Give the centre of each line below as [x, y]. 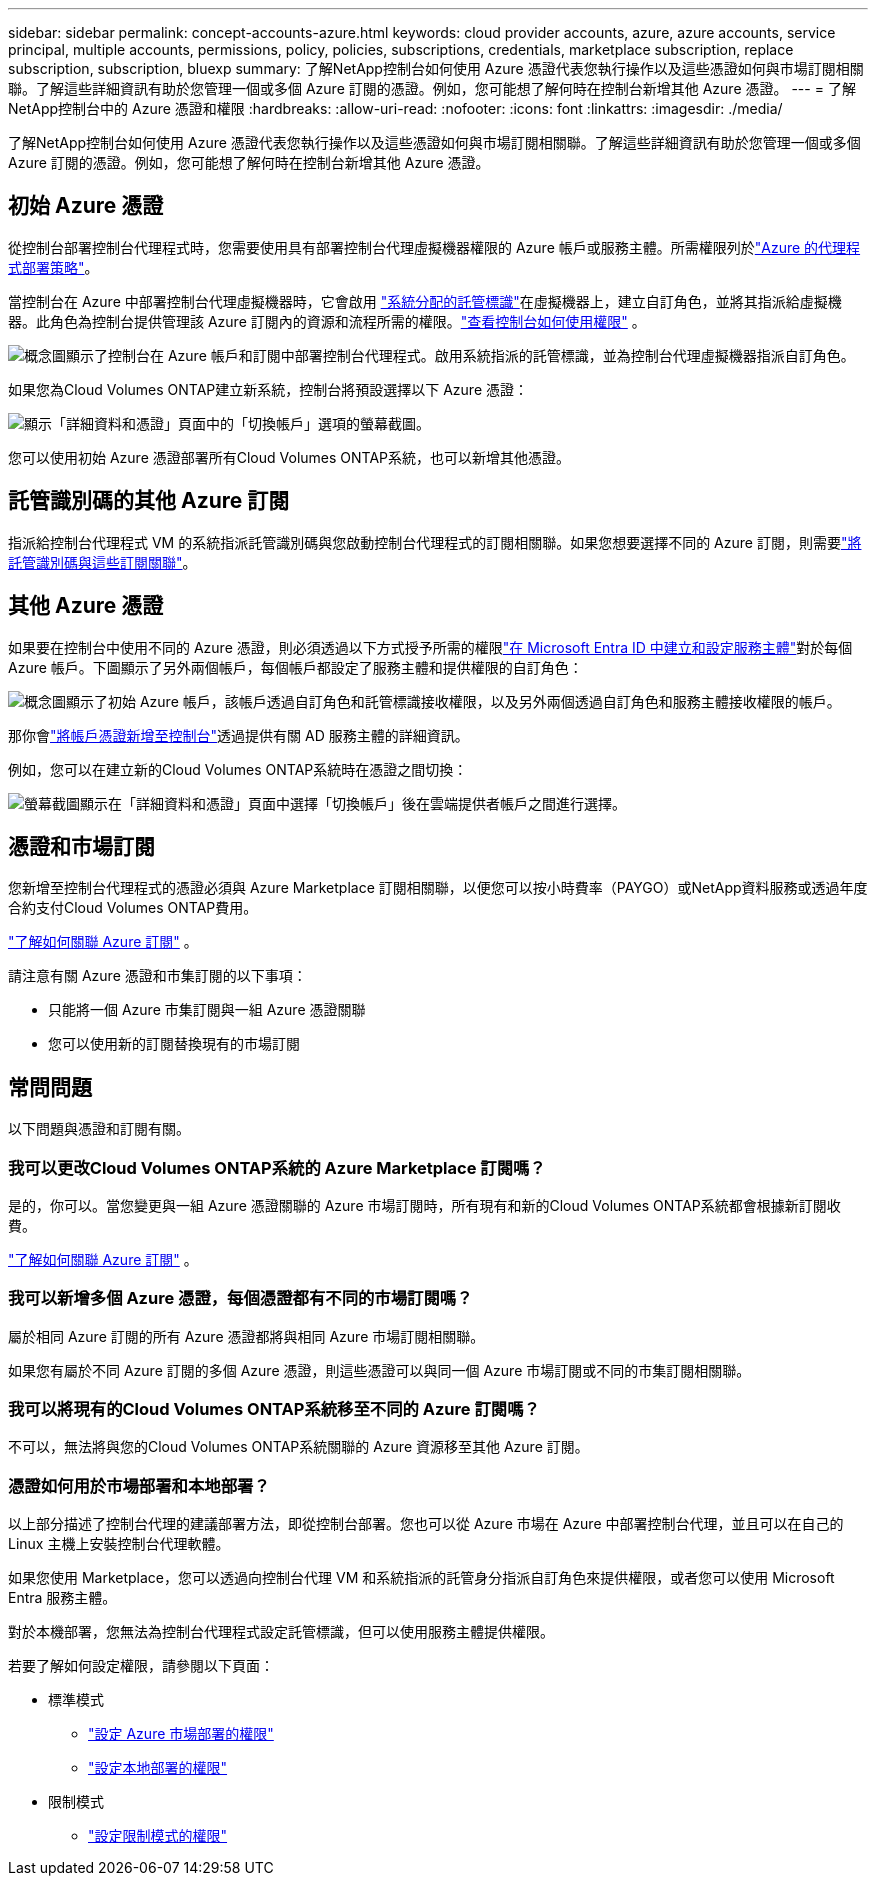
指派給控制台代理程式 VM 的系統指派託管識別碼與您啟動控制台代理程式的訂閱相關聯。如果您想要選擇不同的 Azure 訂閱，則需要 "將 [435, 542]
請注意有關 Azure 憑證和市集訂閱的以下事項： [157, 976]
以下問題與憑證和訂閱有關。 [99, 1129]
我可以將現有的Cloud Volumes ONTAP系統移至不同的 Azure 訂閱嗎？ [274, 1409]
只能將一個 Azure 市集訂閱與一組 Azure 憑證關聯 [207, 1010]
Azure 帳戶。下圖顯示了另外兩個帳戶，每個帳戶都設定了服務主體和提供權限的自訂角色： [295, 667]
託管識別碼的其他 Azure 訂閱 [149, 501]
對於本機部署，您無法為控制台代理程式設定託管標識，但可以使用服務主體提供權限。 [281, 1632]
